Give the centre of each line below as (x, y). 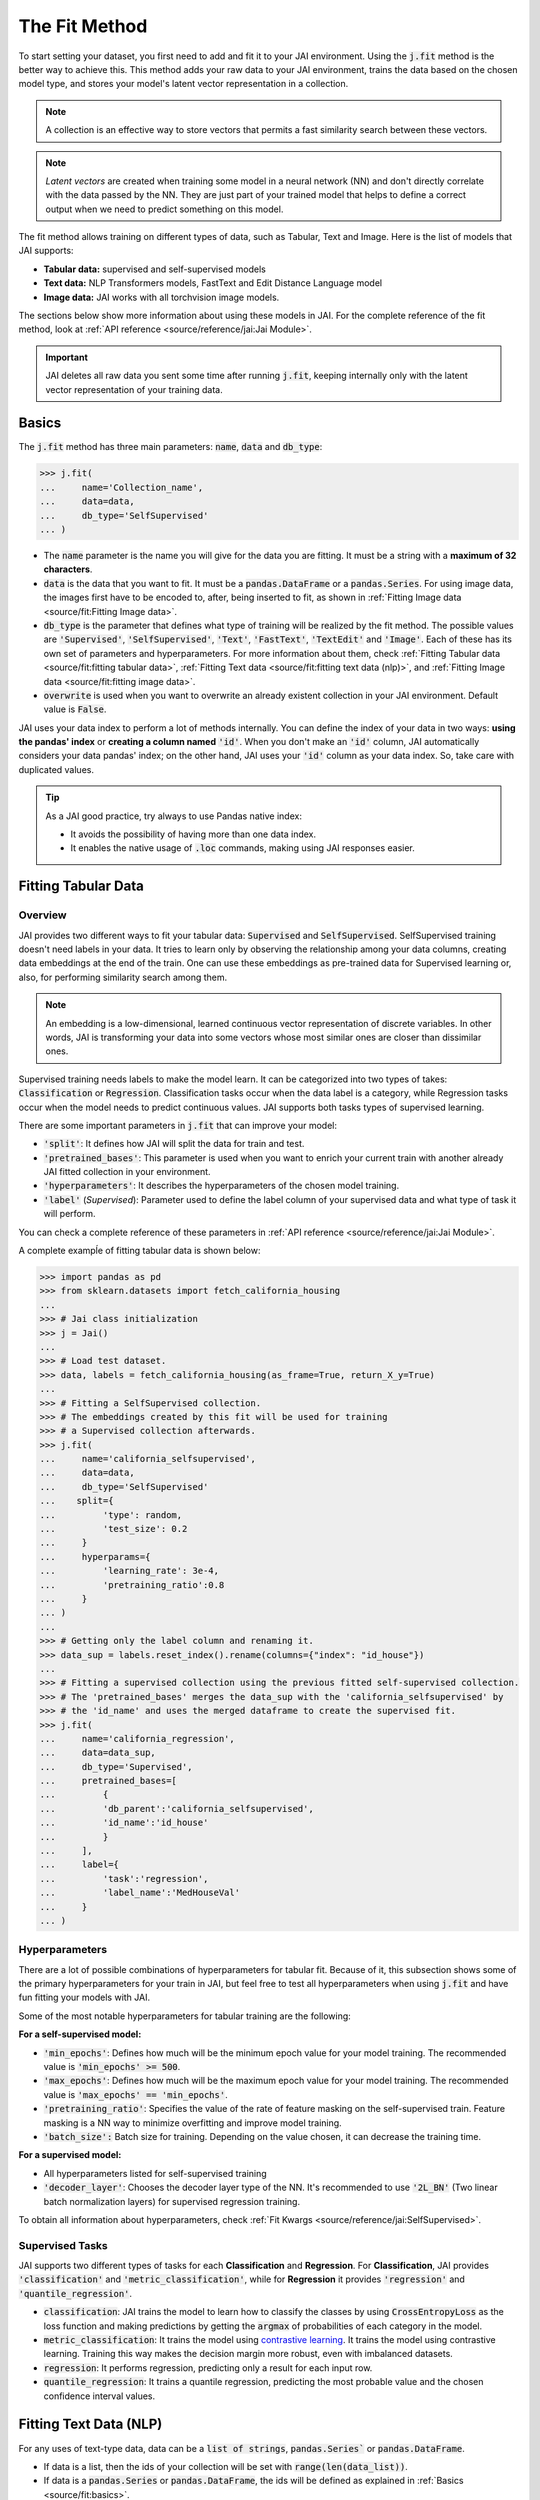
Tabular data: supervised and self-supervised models (155, 269)
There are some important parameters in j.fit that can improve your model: (178, 1125)
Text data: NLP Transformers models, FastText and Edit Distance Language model (213, 283)
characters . (68, 569)
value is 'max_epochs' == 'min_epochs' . (136, 2094)
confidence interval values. (99, 2396)
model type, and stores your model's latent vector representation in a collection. (183, 84)
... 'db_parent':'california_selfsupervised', (176, 1808)
